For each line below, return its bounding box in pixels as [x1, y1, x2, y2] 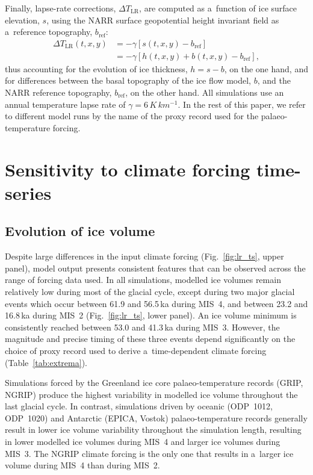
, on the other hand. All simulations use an [125, 86, 284, 99]
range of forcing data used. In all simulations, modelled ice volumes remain [5, 273, 281, 286]
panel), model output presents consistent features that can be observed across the [5, 261, 306, 274]
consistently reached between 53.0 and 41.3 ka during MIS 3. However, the [5, 320, 280, 333]
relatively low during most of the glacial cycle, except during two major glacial [5, 285, 295, 297]
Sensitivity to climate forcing [5, 157, 250, 181]
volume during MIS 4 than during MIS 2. [5, 459, 160, 471]
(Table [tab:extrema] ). [5, 356, 87, 368]
